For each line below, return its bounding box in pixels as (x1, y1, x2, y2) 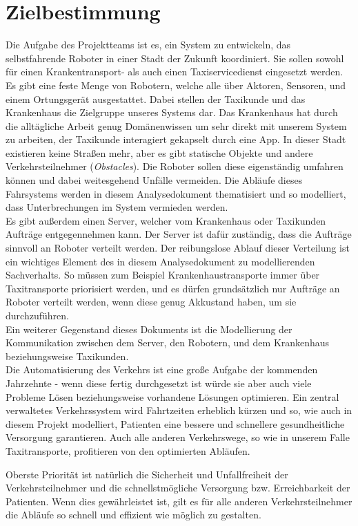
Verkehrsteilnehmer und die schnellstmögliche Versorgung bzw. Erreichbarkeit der (6, 480, 350, 495)
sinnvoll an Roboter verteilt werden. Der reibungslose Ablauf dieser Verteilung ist (6, 241, 350, 255)
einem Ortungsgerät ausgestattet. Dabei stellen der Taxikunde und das (6, 91, 306, 106)
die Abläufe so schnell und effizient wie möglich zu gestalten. (6, 507, 261, 522)
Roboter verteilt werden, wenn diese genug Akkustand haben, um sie (6, 294, 297, 309)
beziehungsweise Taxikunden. (6, 348, 129, 363)
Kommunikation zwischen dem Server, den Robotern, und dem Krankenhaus (6, 335, 330, 350)
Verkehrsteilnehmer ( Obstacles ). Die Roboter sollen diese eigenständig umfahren (6, 159, 344, 173)
